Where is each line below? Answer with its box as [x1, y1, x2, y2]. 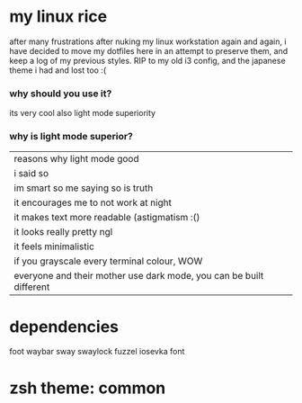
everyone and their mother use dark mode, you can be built [13, 269, 264, 282]
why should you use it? [9, 87, 112, 100]
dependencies [9, 317, 120, 336]
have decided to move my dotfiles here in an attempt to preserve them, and [9, 45, 289, 56]
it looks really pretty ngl [13, 225, 113, 237]
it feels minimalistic [13, 240, 94, 253]
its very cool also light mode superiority [9, 108, 155, 119]
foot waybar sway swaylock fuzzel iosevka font [9, 346, 185, 357]
